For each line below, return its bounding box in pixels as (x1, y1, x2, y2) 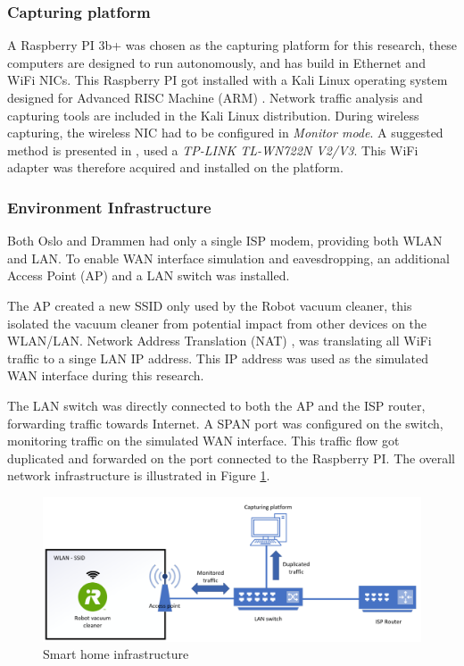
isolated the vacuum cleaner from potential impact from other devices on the (7, 313, 427, 332)
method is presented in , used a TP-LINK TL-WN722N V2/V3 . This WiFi (7, 140, 418, 159)
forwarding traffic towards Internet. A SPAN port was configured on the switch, (7, 413, 443, 432)
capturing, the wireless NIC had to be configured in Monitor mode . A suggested (7, 123, 443, 142)
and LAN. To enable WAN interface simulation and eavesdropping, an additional (7, 248, 450, 267)
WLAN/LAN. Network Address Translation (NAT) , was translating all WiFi (7, 331, 432, 350)
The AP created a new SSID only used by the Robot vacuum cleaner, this (7, 296, 412, 314)
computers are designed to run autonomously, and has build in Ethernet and (7, 53, 426, 71)
